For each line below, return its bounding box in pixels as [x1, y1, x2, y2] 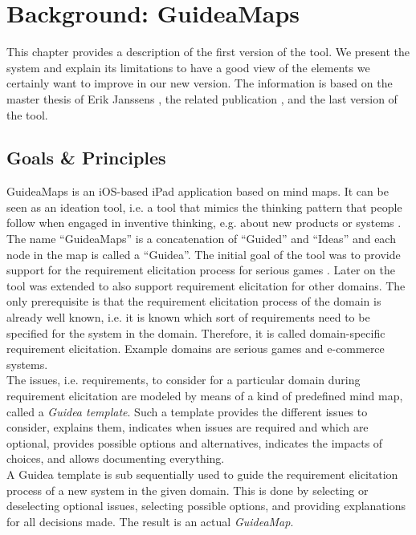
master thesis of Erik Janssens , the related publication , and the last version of [6, 90, 398, 107]
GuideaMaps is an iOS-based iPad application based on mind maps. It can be [6, 183, 389, 200]
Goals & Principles [6, 145, 166, 170]
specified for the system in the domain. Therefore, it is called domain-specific [6, 324, 385, 341]
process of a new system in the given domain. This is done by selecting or [6, 481, 369, 498]
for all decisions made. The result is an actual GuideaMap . [6, 513, 294, 529]
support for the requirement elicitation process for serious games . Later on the [6, 261, 395, 278]
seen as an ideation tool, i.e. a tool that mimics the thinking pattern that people [6, 198, 402, 215]
